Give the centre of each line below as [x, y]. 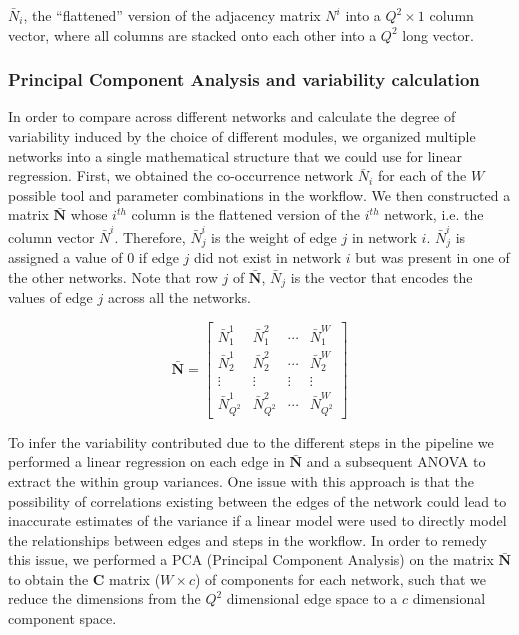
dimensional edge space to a [312, 598]
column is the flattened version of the [246, 214]
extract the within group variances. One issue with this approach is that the [241, 480]
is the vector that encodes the [381, 276]
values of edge [50, 297]
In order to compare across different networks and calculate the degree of [232, 116]
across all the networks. [179, 297]
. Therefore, [150, 236]
